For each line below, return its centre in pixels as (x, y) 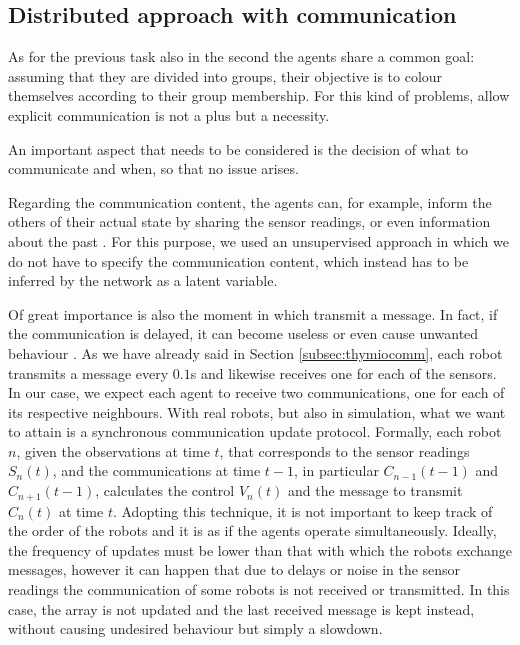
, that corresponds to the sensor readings (344, 450)
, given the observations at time (113, 450)
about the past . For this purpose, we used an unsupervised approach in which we (258, 240)
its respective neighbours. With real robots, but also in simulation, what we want (257, 411)
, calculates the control (165, 490)
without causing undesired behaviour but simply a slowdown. (195, 628)
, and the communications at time (156, 470)
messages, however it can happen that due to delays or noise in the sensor (234, 569)
